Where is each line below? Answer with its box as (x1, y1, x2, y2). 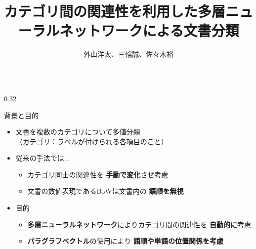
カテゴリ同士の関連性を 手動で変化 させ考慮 (27, 169, 169, 179)
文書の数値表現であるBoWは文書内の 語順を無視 (27, 186, 184, 196)
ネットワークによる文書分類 (59, 20, 239, 41)
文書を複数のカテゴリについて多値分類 (15, 126, 140, 137)
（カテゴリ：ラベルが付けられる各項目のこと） (15, 136, 168, 146)
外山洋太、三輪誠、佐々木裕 (84, 49, 173, 59)
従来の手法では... (15, 153, 70, 163)
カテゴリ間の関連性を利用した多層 (4, 1, 226, 21)
